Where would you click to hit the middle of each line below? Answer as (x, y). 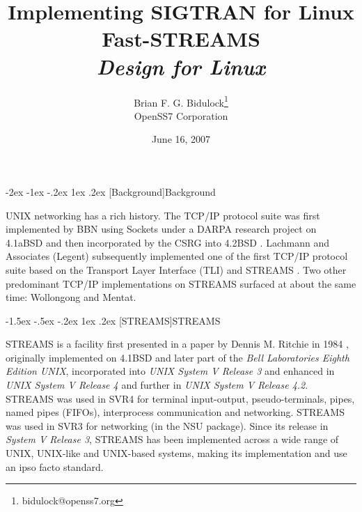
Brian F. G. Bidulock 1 (181, 101)
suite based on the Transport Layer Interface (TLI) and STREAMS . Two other (176, 269)
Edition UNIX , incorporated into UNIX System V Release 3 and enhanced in (170, 371)
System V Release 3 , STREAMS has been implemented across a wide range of (172, 439)
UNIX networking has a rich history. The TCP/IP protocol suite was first (163, 215)
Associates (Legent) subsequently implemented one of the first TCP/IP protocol (177, 256)
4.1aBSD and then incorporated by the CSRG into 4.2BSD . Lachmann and (167, 242)
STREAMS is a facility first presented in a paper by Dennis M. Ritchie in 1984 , (177, 344)
